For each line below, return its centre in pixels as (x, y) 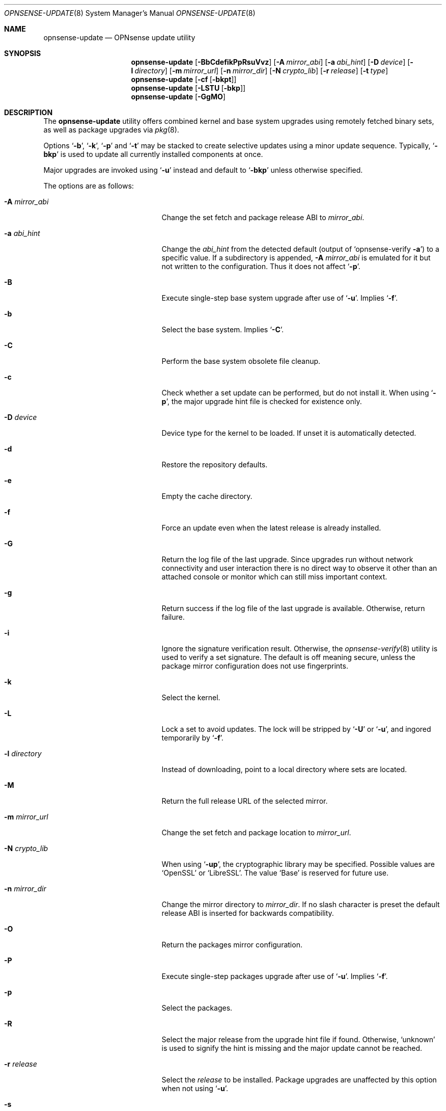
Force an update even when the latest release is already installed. (271, 528)
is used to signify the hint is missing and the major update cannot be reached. (292, 1048)
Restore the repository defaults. (215, 465)
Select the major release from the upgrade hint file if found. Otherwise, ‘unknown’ (298, 1039)
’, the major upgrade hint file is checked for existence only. (264, 401)
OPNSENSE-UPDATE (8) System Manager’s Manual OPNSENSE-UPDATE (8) (130, 13)
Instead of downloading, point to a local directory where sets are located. (284, 769)
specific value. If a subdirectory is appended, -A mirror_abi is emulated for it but (296, 258)
